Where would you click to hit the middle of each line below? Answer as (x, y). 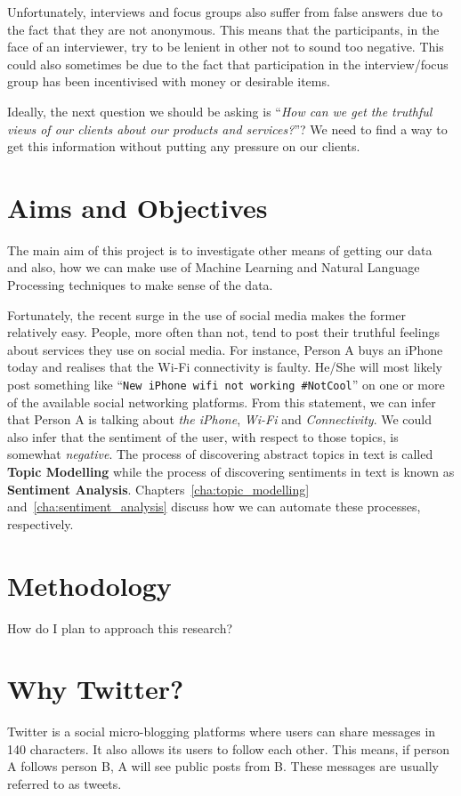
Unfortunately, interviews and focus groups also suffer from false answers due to (225, 12)
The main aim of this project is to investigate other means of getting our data (220, 249)
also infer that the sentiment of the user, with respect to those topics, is (203, 436)
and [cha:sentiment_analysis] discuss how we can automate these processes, (214, 507)
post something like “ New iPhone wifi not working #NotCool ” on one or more (226, 385)
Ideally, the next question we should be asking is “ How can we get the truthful (220, 111)
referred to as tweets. (65, 784)
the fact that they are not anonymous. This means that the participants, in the (223, 29)
